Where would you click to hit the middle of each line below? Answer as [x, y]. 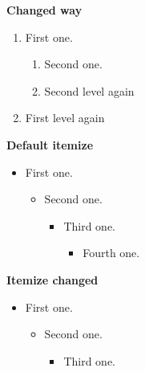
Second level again [89, 90]
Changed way [44, 10]
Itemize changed [52, 279]
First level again [65, 118]
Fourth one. [111, 253]
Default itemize [50, 144]
